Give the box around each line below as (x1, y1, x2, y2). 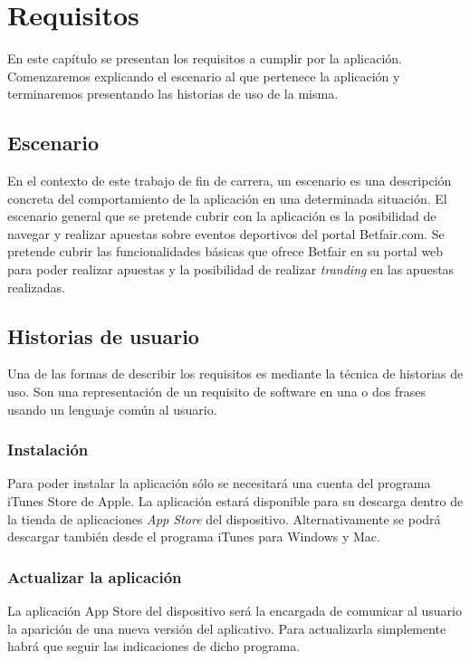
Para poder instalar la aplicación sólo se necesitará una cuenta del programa (7, 474, 431, 493)
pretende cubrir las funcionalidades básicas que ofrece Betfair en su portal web (7, 242, 444, 261)
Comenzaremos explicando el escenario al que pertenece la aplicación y (7, 66, 400, 85)
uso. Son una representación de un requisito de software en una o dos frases (7, 382, 426, 401)
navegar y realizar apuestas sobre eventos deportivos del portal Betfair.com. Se (7, 224, 445, 243)
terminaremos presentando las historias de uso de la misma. (7, 84, 339, 103)
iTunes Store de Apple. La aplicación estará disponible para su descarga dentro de (7, 492, 464, 511)
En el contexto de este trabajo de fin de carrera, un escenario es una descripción (7, 171, 452, 190)
